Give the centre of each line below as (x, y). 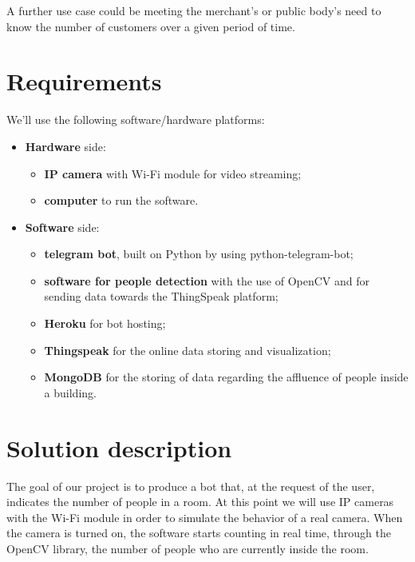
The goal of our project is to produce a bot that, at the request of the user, (191, 486)
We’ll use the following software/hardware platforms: (136, 120)
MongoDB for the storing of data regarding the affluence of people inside (226, 377)
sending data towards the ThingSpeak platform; (161, 296)
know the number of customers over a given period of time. (151, 26)
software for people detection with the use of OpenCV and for (207, 280)
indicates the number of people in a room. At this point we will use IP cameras (200, 502)
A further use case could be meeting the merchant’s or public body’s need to (194, 10)
